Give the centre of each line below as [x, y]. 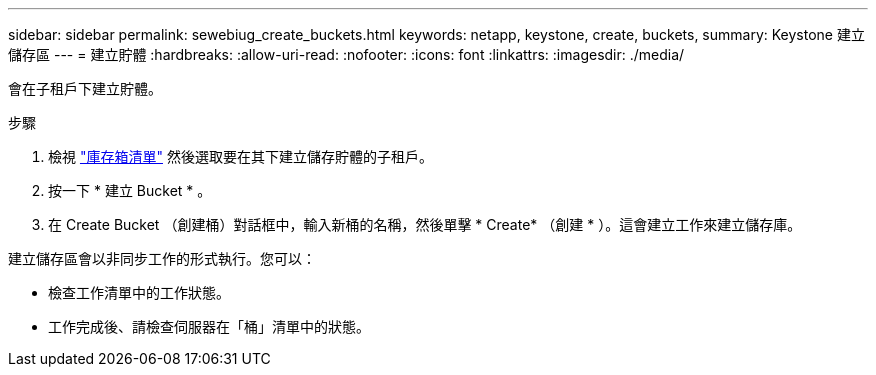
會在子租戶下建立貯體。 [85, 88]
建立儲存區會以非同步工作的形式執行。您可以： [162, 258]
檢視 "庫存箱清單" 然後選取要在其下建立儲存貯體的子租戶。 [240, 156]
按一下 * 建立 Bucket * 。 [130, 190]
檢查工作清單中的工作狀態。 [139, 292]
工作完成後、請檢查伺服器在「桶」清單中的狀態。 [209, 326]
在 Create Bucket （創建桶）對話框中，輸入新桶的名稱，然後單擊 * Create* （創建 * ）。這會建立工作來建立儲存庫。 [425, 224]
